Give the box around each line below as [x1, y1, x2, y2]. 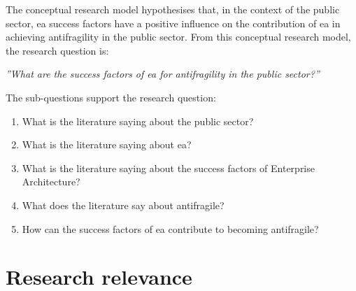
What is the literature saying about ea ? [22, 137, 192, 152]
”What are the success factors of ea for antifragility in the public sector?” [6, 66, 320, 81]
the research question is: [6, 43, 109, 57]
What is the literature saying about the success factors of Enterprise [22, 160, 315, 175]
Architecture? [22, 174, 80, 189]
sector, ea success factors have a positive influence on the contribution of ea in [6, 15, 341, 30]
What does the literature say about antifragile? [22, 197, 225, 212]
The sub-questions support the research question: [6, 90, 216, 104]
